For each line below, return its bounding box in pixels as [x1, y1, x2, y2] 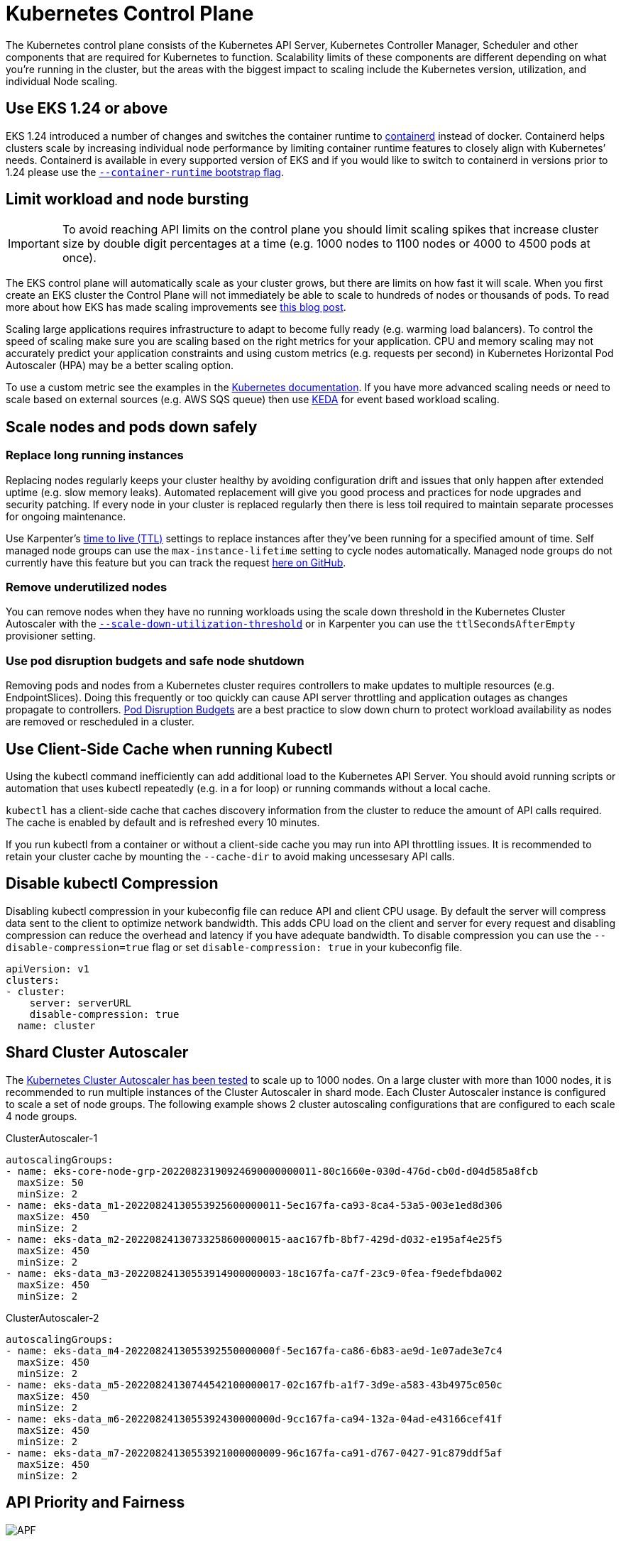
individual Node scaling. [6, 75, 118, 87]
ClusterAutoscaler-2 [6, 1311, 99, 1324]
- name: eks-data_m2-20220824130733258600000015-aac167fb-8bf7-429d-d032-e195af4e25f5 [6, 1233, 502, 1245]
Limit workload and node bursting [6, 190, 249, 209]
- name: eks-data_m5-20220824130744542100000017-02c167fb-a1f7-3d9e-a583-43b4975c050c [6, 1378, 502, 1391]
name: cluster [17, 1019, 96, 1031]
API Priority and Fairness [6, 1493, 185, 1512]
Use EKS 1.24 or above [6, 99, 168, 118]
